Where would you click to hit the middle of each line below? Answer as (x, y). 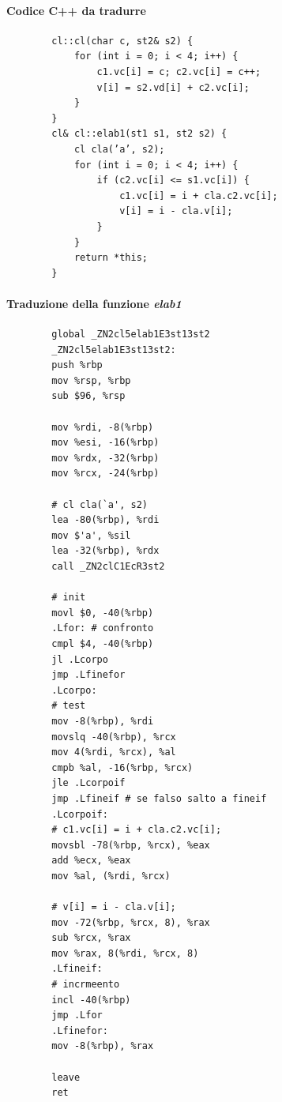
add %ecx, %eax (91, 861)
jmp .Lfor (77, 1015)
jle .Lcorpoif (88, 783)
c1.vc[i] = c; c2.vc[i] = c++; (179, 71)
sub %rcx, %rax (91, 938)
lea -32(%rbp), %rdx (105, 551)
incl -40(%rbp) (91, 1000)
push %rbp (77, 365)
